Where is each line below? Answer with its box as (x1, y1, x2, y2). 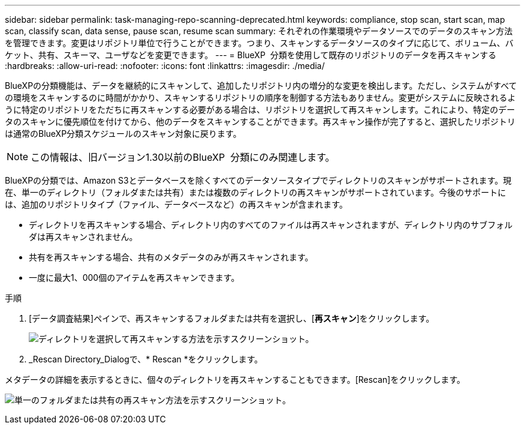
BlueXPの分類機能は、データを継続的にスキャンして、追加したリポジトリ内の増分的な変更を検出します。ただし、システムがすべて (5, 80, 517, 91)
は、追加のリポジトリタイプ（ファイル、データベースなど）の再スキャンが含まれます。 (5, 199, 348, 209)
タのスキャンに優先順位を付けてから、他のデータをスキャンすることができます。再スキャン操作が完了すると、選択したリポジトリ (5, 116, 516, 127)
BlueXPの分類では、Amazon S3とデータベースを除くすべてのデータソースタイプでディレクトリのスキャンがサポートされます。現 (5, 175, 512, 185)
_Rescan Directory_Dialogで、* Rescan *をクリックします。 (29, 354, 263, 364)
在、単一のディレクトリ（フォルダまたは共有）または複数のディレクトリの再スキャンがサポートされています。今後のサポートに (5, 187, 506, 197)
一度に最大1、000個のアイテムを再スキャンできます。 (29, 272, 240, 283)
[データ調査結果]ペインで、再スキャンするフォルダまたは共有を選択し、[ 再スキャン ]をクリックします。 (29, 313, 435, 323)
